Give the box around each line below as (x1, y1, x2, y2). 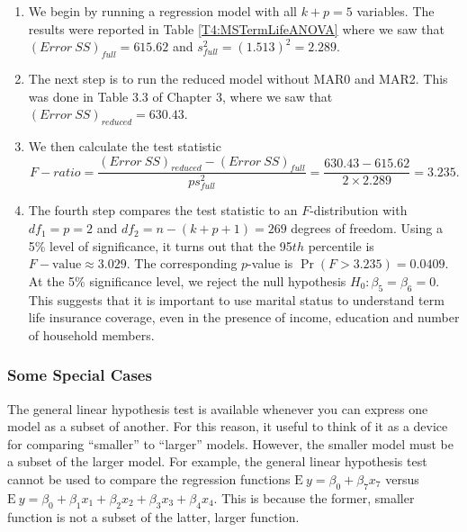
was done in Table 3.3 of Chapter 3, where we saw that (28, 86, 333, 105)
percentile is (308, 236, 374, 255)
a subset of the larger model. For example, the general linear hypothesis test (7, 452, 427, 471)
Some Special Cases (7, 364, 152, 386)
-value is (247, 254, 293, 273)
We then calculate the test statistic (28, 136, 221, 155)
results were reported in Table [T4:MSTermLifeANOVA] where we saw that (28, 19, 445, 38)
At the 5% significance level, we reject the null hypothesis (28, 271, 346, 290)
